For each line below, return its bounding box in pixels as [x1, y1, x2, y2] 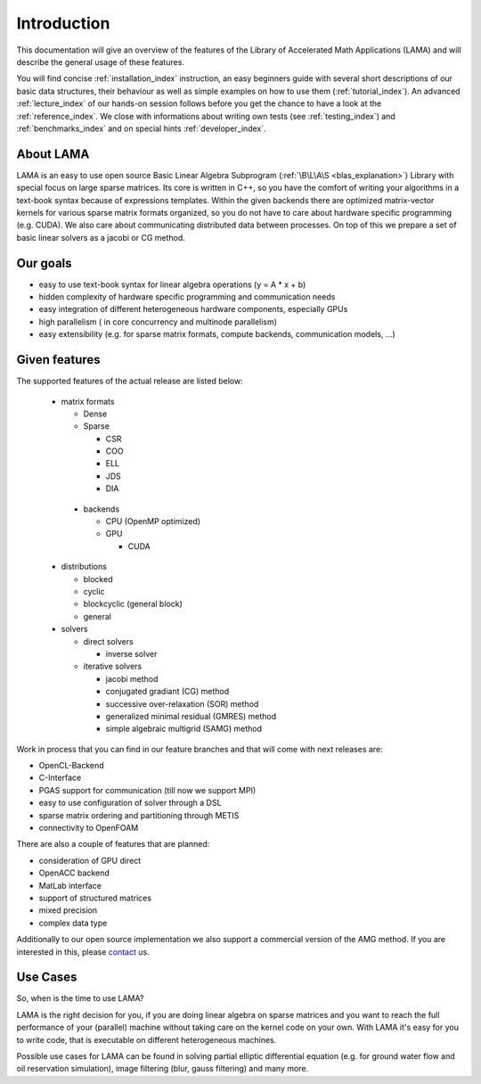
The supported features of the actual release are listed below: [16, 375, 244, 387]
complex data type [38, 917, 108, 928]
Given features [16, 352, 102, 367]
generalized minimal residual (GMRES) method [105, 710, 276, 721]
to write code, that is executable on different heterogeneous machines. [16, 1034, 277, 1045]
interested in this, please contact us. [16, 946, 151, 957]
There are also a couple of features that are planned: [16, 839, 210, 850]
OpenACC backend [38, 867, 110, 878]
